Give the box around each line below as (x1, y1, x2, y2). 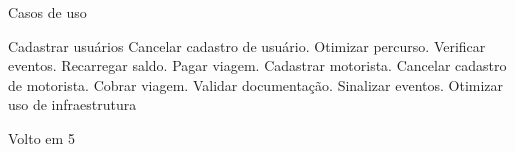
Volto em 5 (8, 127, 75, 148)
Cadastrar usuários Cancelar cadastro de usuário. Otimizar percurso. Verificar (8, 35, 486, 56)
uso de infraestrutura (8, 94, 137, 115)
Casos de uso (8, 2, 87, 22)
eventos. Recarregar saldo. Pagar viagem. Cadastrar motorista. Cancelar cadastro (8, 55, 507, 76)
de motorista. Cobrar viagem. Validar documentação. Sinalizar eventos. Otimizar (8, 74, 504, 95)
